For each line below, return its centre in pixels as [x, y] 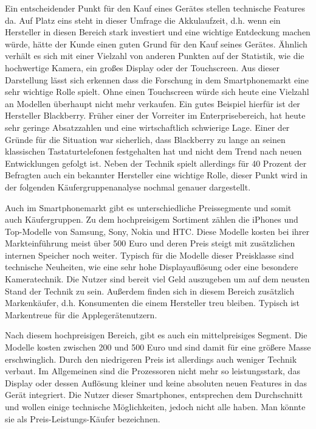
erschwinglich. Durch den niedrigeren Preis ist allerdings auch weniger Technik [151, 359]
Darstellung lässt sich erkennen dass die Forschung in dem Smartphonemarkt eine [157, 79]
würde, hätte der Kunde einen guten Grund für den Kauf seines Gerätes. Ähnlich [156, 44]
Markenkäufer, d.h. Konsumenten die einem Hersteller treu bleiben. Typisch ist [153, 303]
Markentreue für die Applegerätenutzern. [81, 314]
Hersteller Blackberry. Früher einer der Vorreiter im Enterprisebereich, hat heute [155, 115]
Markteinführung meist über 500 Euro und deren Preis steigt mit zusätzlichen [150, 243]
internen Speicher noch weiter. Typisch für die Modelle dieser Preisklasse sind [149, 255]
